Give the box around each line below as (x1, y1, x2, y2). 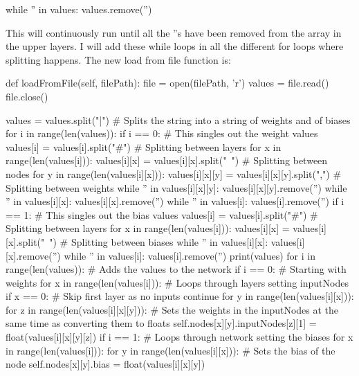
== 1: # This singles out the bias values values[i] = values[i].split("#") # (6, 207, 318, 222)
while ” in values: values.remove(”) (6, 2, 152, 16)
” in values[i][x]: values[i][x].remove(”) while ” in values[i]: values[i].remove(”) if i (6, 194, 344, 208)
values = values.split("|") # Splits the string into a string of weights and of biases (6, 112, 351, 127)
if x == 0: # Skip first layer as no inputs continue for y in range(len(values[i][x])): (6, 289, 354, 303)
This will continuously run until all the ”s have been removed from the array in (6, 25, 342, 39)
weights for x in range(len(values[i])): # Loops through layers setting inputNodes (6, 275, 349, 289)
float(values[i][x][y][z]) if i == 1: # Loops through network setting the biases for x (6, 330, 353, 344)
